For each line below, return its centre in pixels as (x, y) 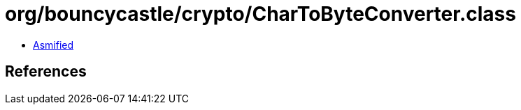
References (46, 72)
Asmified (53, 45)
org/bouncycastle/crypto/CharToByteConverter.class (260, 14)
